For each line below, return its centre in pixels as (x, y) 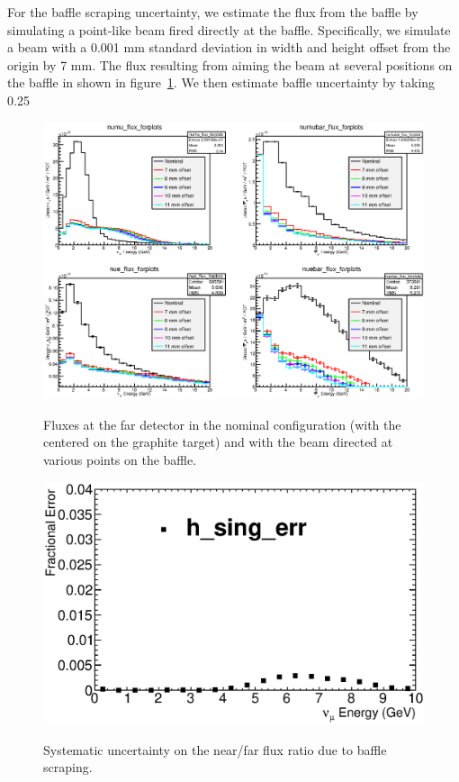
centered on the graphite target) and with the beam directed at (218, 442)
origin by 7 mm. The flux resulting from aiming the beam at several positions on (230, 64)
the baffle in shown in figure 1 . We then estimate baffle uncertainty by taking (221, 82)
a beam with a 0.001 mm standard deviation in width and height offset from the (229, 47)
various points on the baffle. (120, 459)
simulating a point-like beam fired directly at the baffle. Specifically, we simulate (229, 29)
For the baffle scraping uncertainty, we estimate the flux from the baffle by (213, 12)
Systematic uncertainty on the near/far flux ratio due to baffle (215, 749)
